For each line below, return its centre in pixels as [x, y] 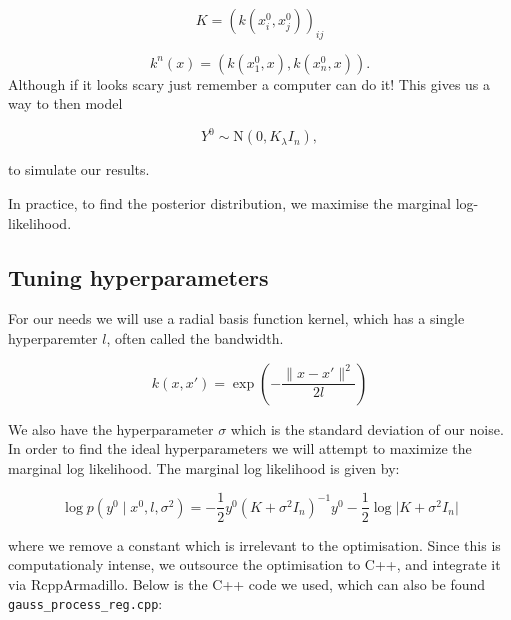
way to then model [65, 103]
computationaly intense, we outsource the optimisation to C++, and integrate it [254, 564]
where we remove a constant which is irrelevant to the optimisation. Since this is [254, 544]
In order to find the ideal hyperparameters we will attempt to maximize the [240, 448]
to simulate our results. [79, 169]
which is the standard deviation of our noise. [367, 428]
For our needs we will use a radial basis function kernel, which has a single [236, 318]
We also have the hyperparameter [111, 428]
